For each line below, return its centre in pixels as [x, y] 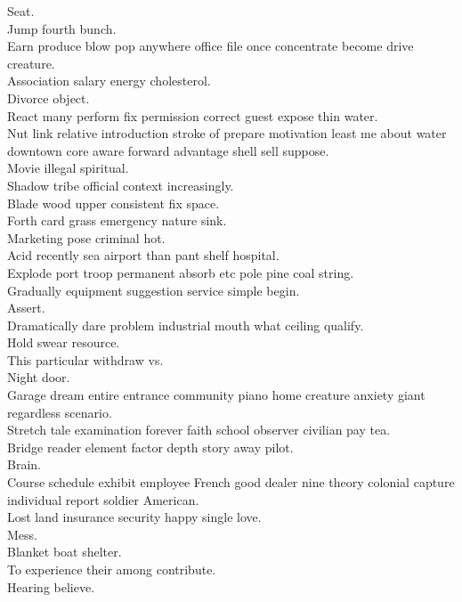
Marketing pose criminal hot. [86, 237]
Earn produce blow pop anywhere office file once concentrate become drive [211, 46]
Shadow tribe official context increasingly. [121, 185]
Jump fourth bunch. [62, 28]
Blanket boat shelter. [65, 552]
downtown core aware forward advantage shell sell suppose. [168, 150]
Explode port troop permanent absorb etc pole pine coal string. [181, 272]
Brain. [24, 464]
